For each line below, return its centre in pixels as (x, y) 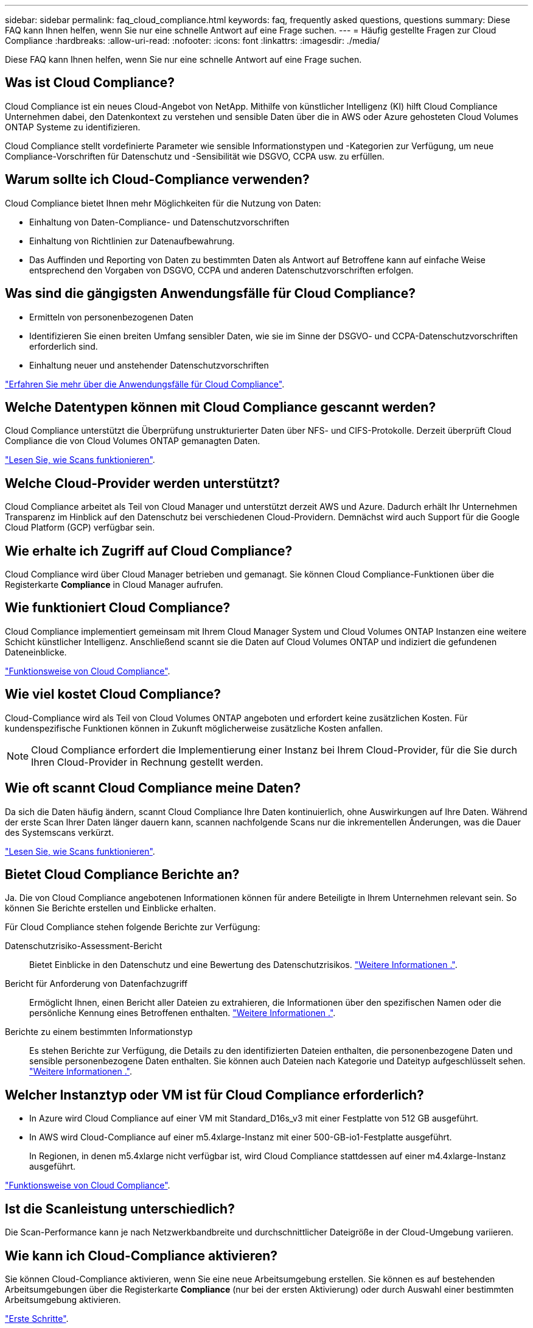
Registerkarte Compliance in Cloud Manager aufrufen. (114, 585)
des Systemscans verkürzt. (59, 832)
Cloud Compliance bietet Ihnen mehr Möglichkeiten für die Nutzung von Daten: (163, 203)
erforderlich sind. (64, 346)
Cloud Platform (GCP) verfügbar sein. (80, 528)
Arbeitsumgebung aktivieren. (63, 1299)
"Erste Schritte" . (37, 1318)
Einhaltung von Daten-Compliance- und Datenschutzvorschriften (159, 222)
